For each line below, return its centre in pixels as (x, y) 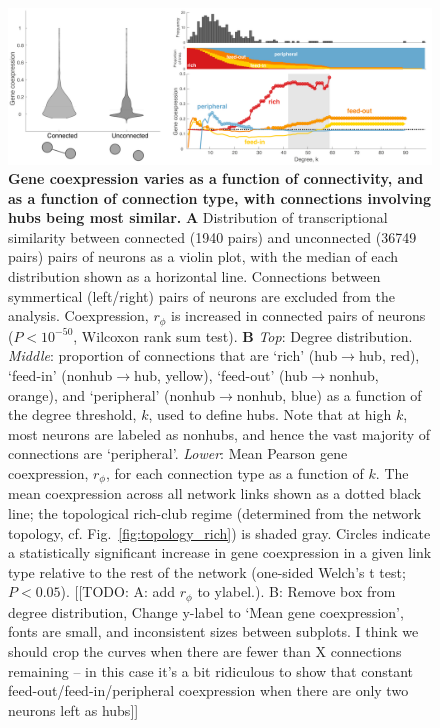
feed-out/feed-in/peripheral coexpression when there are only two (208, 690)
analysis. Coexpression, (78, 315)
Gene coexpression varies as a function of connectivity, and (216, 178)
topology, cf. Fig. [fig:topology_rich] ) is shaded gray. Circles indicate (219, 532)
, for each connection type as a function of (234, 472)
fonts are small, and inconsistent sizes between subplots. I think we (213, 631)
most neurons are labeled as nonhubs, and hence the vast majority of (219, 433)
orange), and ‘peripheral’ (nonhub (112, 394)
